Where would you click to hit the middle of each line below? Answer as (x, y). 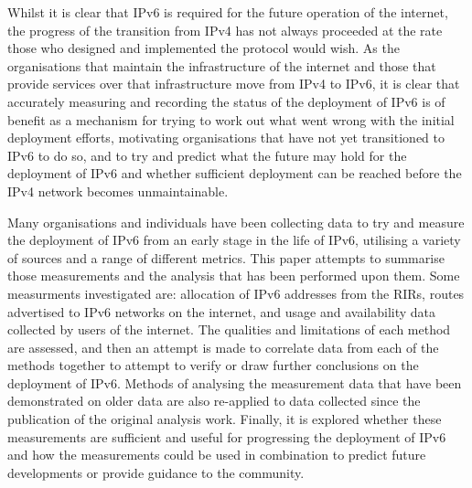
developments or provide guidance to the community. (156, 472)
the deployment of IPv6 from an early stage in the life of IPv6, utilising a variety (234, 240)
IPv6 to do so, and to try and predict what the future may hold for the (207, 155)
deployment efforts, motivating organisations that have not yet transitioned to (226, 138)
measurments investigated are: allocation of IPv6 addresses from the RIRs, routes (236, 293)
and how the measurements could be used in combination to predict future (217, 455)
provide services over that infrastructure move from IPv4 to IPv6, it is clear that (234, 84)
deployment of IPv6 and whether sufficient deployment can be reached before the (235, 173)
